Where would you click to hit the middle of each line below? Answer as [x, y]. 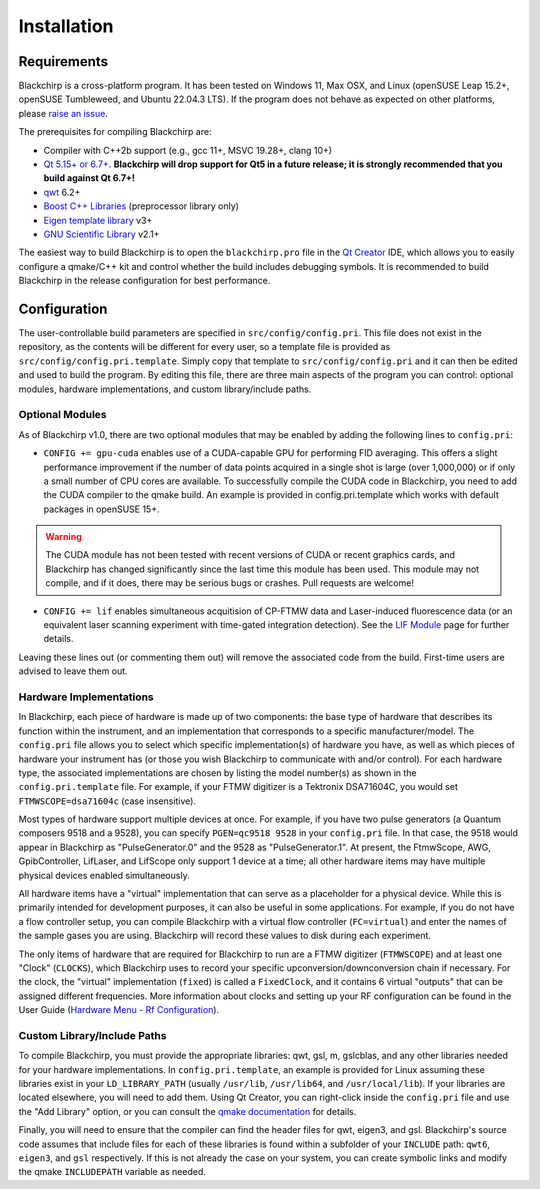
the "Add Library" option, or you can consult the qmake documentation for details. [187, 1111]
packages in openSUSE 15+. [101, 509]
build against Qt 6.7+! [89, 178]
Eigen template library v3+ [98, 220]
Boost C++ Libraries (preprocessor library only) [141, 206]
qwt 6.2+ [62, 192]
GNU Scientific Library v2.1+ [101, 234]
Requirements [63, 61]
